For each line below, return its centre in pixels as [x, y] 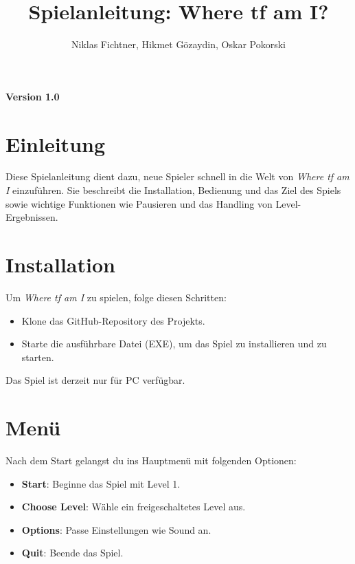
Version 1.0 [33, 96]
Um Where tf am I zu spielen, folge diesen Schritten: [116, 297]
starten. [38, 357]
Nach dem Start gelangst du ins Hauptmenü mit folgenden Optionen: [151, 460]
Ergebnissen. [32, 217]
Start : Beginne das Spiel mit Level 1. [101, 483]
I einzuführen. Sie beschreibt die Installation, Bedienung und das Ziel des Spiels [173, 190]
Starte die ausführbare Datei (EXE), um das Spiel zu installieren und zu [174, 344]
